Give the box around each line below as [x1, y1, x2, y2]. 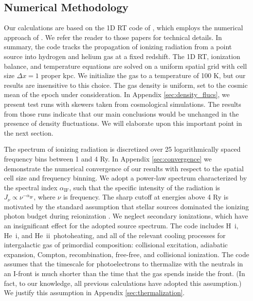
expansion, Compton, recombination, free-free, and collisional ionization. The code [4, 249, 249, 259]
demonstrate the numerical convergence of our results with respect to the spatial [4, 163, 244, 173]
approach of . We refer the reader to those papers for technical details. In [4, 32, 222, 42]
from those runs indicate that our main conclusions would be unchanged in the [4, 108, 239, 119]
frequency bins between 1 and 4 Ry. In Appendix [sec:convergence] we [4, 153, 212, 163]
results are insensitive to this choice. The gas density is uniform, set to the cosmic [4, 80, 248, 90]
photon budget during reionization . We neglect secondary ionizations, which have [4, 211, 248, 221]
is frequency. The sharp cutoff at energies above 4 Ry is [63, 192, 229, 202]
